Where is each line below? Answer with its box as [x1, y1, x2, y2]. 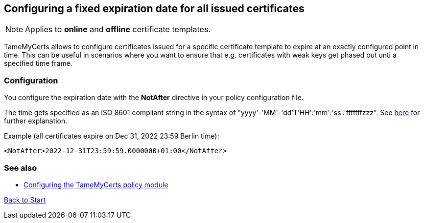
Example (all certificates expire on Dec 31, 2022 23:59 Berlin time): [4, 132, 219, 141]
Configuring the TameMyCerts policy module [24, 180, 168, 189]
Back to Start [4, 195, 46, 204]
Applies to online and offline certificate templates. [25, 24, 211, 35]
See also [4, 162, 37, 173]
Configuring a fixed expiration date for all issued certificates [4, 2, 305, 15]
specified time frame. [4, 59, 72, 68]
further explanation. [4, 117, 68, 125]
